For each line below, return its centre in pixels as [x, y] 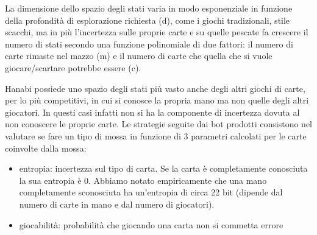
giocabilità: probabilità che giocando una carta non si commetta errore [151, 224]
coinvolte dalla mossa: [46, 148]
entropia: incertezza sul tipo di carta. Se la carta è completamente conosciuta [163, 168]
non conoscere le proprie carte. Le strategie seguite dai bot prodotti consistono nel [159, 124]
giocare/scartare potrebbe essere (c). [73, 67]
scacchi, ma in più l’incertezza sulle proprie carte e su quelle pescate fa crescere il [157, 32]
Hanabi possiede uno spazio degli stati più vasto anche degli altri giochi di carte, [155, 88]
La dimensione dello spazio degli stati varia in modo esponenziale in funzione [149, 8]
